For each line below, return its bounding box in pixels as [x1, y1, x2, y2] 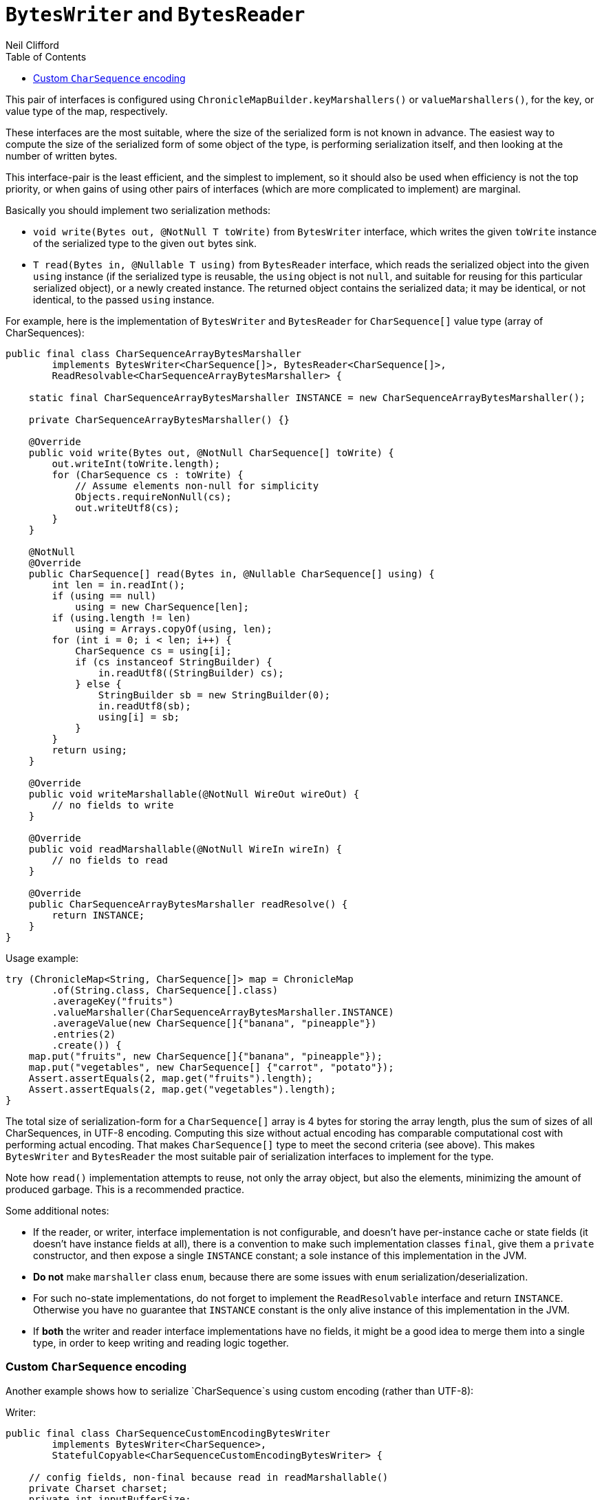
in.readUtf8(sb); [98, 700, 191, 711]
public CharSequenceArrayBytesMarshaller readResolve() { [28, 898, 348, 910]
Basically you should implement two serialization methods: [6, 204, 271, 216]
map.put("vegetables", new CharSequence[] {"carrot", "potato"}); [28, 1061, 394, 1073]
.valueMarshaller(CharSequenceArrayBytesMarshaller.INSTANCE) [52, 1006, 394, 1018]
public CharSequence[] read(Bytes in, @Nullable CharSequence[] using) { [28, 568, 435, 579]
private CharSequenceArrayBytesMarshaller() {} [28, 414, 290, 425]
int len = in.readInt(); [52, 579, 186, 590]
